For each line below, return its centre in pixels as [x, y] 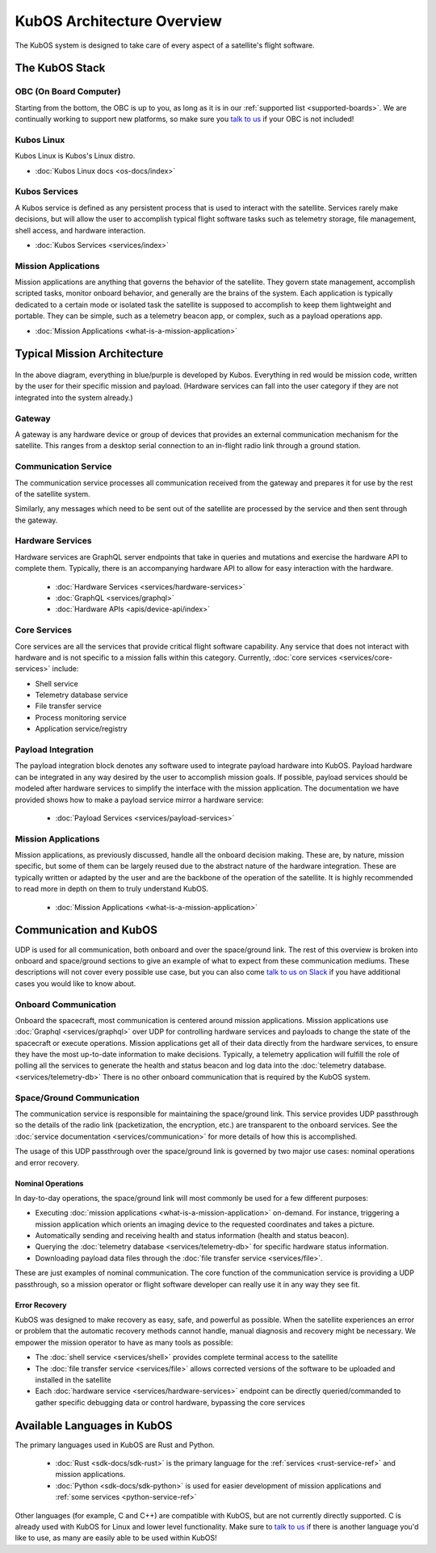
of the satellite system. [52, 493]
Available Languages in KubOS [94, 1425]
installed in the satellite [73, 1380]
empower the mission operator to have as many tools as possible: [124, 1342]
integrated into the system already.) [74, 397]
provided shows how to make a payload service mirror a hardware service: [139, 800]
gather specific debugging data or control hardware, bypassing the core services [170, 1402]
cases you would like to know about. [75, 983]
